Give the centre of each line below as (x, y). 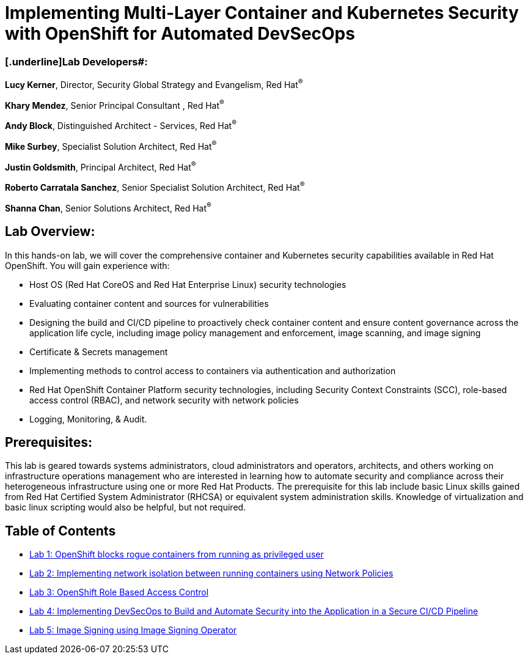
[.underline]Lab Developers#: (76, 61)
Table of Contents (61, 531)
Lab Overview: (50, 232)
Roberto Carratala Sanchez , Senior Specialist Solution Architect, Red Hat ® (155, 187)
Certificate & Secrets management (99, 352)
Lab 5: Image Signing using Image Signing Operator (133, 630)
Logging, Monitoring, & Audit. (88, 419)
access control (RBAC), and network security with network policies (164, 400)
